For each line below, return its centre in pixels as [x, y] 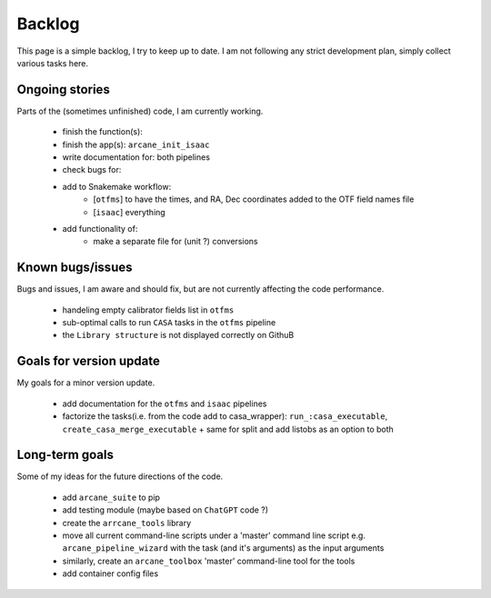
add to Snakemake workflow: [117, 186]
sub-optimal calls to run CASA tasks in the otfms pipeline [169, 323]
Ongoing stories [64, 90]
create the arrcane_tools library [127, 523]
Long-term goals [65, 455]
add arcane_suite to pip [111, 497]
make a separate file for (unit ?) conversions [175, 242]
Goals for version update [89, 361]
